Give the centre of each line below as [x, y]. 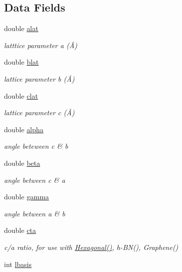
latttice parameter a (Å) [41, 45]
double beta [22, 163]
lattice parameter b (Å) [39, 78]
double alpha [24, 129]
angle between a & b [35, 213]
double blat [22, 62]
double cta [20, 230]
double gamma [27, 197]
